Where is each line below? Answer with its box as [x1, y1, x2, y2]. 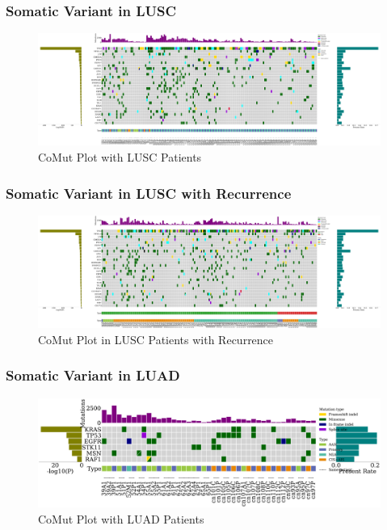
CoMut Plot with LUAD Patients [38, 510, 204, 527]
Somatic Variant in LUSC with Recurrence [6, 183, 292, 203]
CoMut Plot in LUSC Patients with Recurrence [38, 330, 274, 347]
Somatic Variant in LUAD [6, 365, 180, 385]
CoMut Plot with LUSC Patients [38, 149, 202, 166]
